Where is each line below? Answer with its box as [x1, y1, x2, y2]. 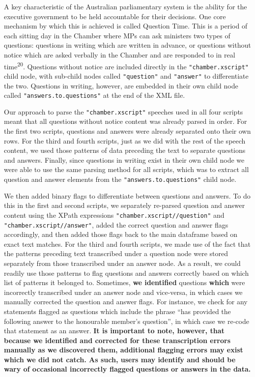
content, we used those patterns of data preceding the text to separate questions [4, 145, 246, 155]
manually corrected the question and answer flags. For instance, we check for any [4, 296, 248, 307]
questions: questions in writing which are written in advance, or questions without [4, 40, 251, 50]
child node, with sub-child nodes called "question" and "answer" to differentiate [4, 70, 249, 81]
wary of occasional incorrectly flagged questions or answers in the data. [4, 364, 251, 374]
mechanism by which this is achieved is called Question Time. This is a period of [4, 21, 248, 31]
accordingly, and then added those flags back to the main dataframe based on [4, 229, 238, 239]
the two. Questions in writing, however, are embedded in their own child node [4, 80, 238, 90]
